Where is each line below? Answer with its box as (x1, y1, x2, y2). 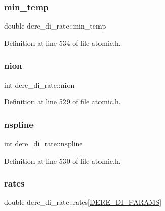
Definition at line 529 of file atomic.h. (4, 96, 121, 107)
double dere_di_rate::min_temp (4, 20, 106, 31)
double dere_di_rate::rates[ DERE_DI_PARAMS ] (4, 197, 162, 207)
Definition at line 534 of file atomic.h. (4, 37, 121, 48)
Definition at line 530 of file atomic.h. (4, 155, 121, 166)
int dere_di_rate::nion (4, 79, 75, 90)
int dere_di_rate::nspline (4, 138, 83, 149)
